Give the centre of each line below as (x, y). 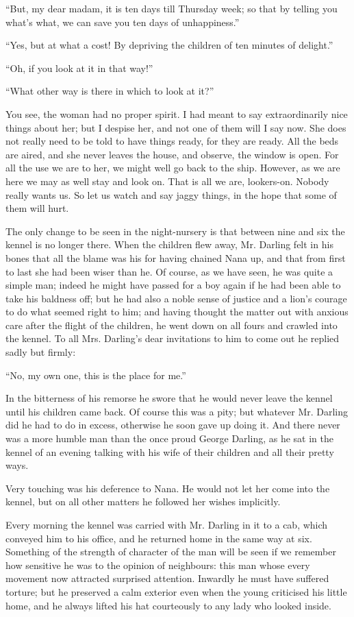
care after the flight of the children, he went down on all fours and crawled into (172, 325)
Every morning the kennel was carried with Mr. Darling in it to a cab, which (167, 524)
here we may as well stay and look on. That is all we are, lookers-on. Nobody (167, 181)
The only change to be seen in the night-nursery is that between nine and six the (175, 231)
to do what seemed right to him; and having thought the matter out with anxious (177, 312)
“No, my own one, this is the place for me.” (96, 375)
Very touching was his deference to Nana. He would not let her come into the (168, 488)
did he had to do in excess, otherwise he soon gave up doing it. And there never (173, 425)
